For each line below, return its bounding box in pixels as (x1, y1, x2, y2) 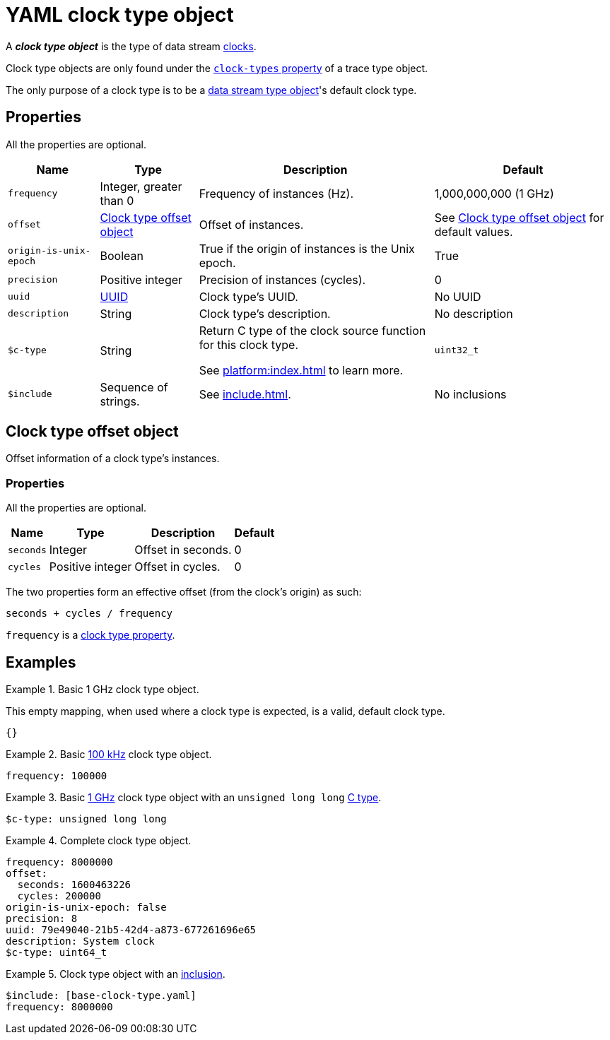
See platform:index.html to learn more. (199, 362, 404, 377)
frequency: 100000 (6, 770, 107, 782)
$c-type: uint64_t (6, 947, 107, 959)
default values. (434, 224, 513, 239)
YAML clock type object (6, 3, 234, 27)
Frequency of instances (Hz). (199, 186, 354, 201)
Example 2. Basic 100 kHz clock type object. (6, 748, 212, 761)
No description (434, 306, 513, 321)
